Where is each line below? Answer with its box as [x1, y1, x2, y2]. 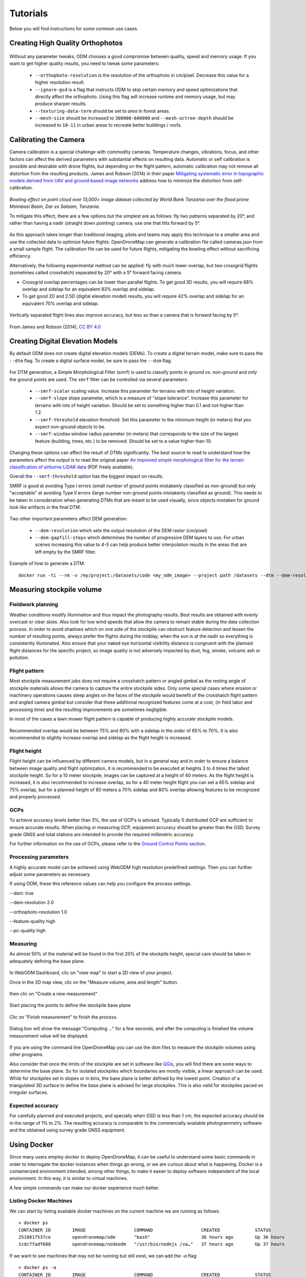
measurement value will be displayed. [9, 1032, 89, 1039]
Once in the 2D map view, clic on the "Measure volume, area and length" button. [9, 979, 178, 985]
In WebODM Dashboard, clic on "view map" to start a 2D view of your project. [9, 969, 173, 976]
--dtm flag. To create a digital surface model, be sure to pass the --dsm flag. [9, 358, 172, 364]
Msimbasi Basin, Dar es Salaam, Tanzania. [9, 203, 100, 209]
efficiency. [9, 253, 32, 259]
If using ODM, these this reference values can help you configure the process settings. [9, 881, 192, 887]
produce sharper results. [35, 101, 87, 107]
